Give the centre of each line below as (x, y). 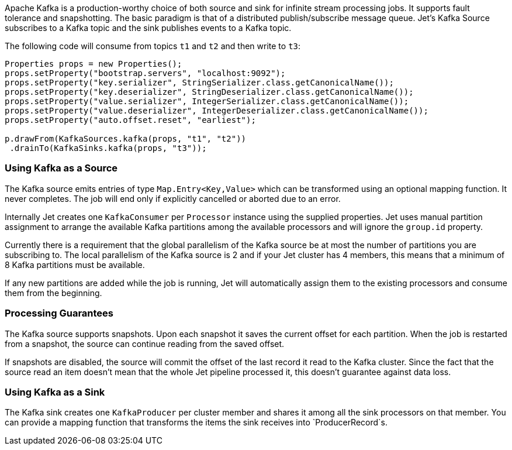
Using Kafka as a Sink (55, 392)
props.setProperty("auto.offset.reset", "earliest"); (130, 120)
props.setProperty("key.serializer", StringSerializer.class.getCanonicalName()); (199, 83)
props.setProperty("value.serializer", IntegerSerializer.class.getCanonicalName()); (207, 101)
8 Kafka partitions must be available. (75, 264)
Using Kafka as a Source (61, 168)
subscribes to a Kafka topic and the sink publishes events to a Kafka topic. (148, 28)
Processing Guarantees (59, 313)
